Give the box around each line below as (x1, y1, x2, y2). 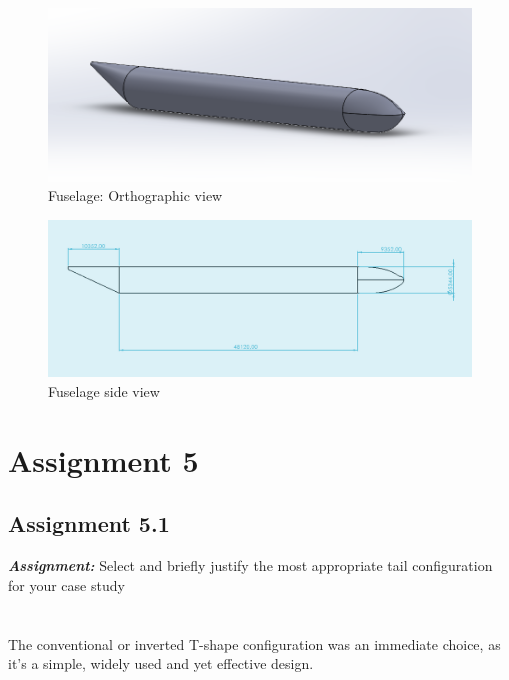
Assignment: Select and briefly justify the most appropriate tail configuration (8, 555, 493, 576)
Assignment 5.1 (8, 508, 170, 539)
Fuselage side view (48, 380, 160, 401)
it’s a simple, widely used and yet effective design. (8, 653, 314, 674)
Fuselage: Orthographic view (48, 185, 223, 206)
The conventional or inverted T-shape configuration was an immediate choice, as (8, 633, 501, 654)
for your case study (8, 574, 125, 595)
